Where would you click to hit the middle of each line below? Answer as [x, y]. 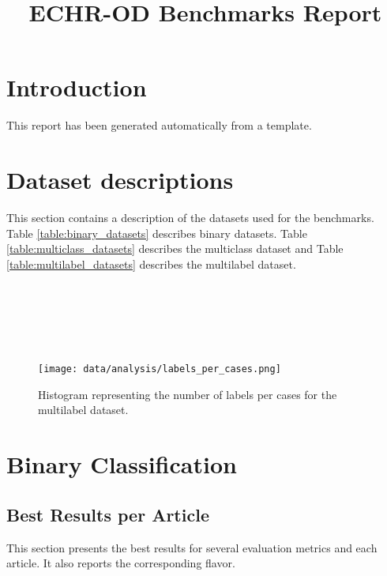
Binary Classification [122, 464]
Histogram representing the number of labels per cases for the [188, 394]
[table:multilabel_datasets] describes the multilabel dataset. [151, 264]
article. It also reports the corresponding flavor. [121, 563]
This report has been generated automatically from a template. [159, 125]
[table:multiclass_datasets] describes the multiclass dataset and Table [175, 248]
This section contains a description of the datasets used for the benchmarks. [190, 218]
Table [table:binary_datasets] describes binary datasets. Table [157, 233]
